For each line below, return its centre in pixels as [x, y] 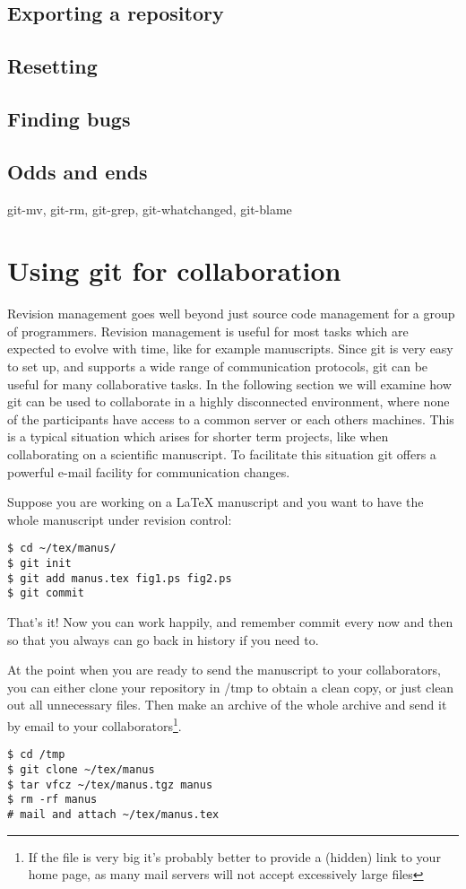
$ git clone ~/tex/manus [81, 769]
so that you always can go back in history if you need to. [163, 639]
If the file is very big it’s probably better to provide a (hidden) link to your [234, 856]
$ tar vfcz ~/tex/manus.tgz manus [110, 784]
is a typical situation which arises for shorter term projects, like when [198, 436]
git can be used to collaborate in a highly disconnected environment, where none [229, 401]
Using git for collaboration [174, 270]
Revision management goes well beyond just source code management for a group [231, 314]
